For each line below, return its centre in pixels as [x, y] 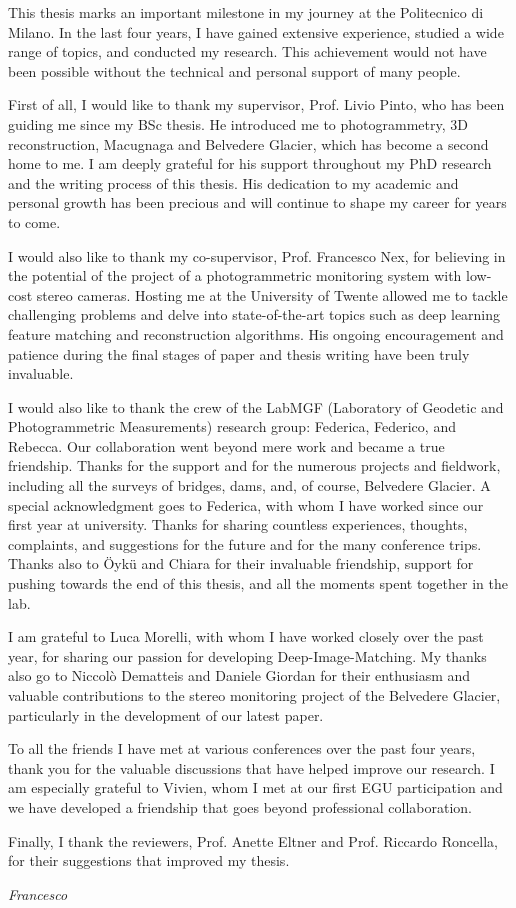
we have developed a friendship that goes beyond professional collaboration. [240, 806]
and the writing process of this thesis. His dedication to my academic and [233, 182]
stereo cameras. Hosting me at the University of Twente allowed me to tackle [272, 294]
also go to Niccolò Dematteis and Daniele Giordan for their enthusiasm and [239, 675]
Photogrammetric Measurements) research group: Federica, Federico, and [232, 426]
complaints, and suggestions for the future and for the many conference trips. [245, 543]
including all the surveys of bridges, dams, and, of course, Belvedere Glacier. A [249, 485]
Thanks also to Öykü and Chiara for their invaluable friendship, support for [241, 563]
